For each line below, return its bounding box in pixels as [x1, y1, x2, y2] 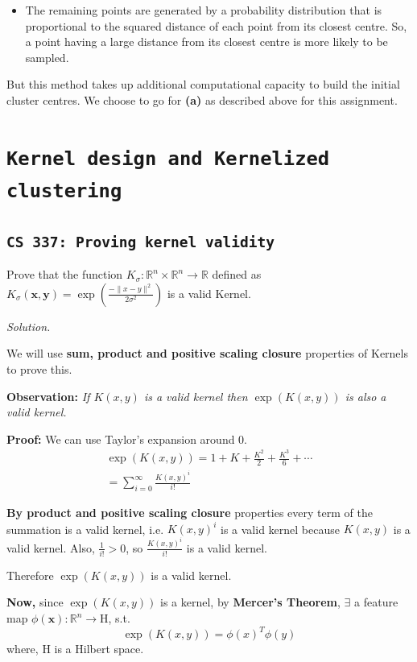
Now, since [6, 594, 64, 610]
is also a [345, 387, 386, 404]
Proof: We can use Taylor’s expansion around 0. [6, 430, 248, 447]
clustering [6, 180, 122, 203]
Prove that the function [6, 266, 123, 283]
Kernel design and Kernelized [6, 147, 330, 170]
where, [6, 640, 39, 657]
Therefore [6, 566, 54, 583]
